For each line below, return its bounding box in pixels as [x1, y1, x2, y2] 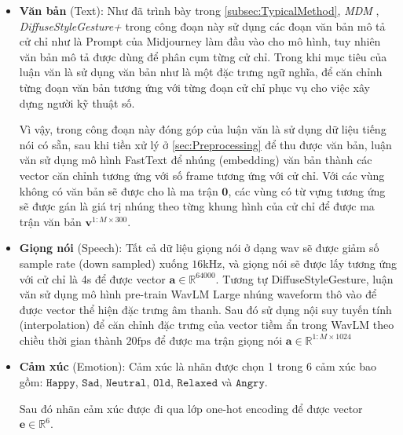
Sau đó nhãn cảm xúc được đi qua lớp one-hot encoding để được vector [19, 400, 363, 416]
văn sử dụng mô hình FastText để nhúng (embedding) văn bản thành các [19, 152, 372, 168]
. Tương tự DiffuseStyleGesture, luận [215, 270, 394, 287]
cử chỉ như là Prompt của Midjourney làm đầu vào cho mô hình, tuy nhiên [19, 33, 381, 49]
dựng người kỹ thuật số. [19, 94, 135, 111]
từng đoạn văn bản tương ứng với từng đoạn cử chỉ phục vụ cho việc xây [19, 79, 370, 95]
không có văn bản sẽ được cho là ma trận [19, 182, 218, 199]
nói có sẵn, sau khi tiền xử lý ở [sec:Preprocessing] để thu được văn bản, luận [19, 136, 392, 152]
